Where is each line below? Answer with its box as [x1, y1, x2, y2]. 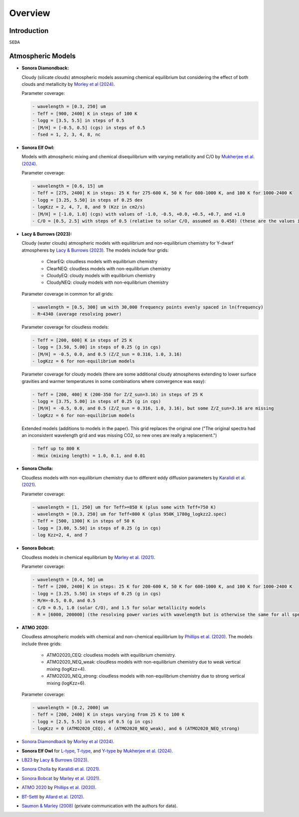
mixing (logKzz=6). [46, 680, 86, 686]
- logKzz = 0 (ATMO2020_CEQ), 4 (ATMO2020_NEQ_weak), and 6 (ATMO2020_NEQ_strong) [32, 726, 240, 732]
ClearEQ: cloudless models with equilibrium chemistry [46, 259, 158, 265]
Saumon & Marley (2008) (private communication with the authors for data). [21, 803, 178, 809]
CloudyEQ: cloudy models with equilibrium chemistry [46, 272, 155, 278]
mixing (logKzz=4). [46, 666, 86, 672]
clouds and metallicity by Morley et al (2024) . [21, 81, 115, 87]
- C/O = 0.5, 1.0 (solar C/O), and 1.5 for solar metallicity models [32, 605, 206, 610]
